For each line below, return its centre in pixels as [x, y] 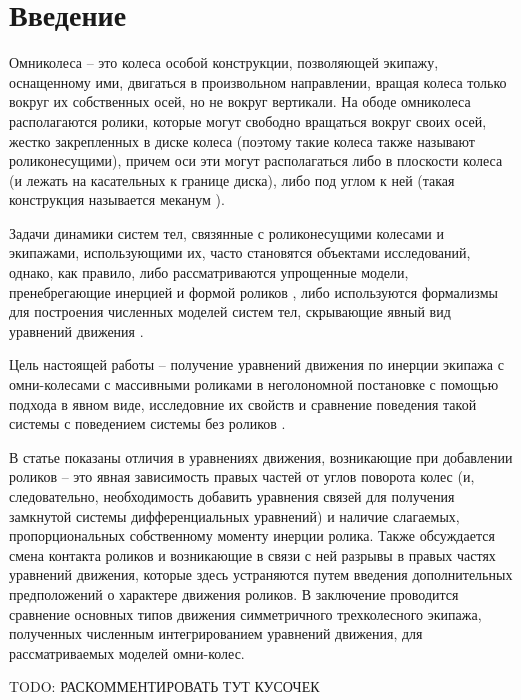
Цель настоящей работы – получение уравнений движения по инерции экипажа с [256, 364]
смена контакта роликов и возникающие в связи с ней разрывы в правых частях [252, 554]
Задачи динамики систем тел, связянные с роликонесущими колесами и [226, 232]
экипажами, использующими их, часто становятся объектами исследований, [240, 252]
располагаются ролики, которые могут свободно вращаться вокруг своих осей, [248, 120]
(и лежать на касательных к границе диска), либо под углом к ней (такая [232, 179]
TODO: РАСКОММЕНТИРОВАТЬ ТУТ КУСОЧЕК [164, 686]
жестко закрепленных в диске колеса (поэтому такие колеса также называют [242, 140]
